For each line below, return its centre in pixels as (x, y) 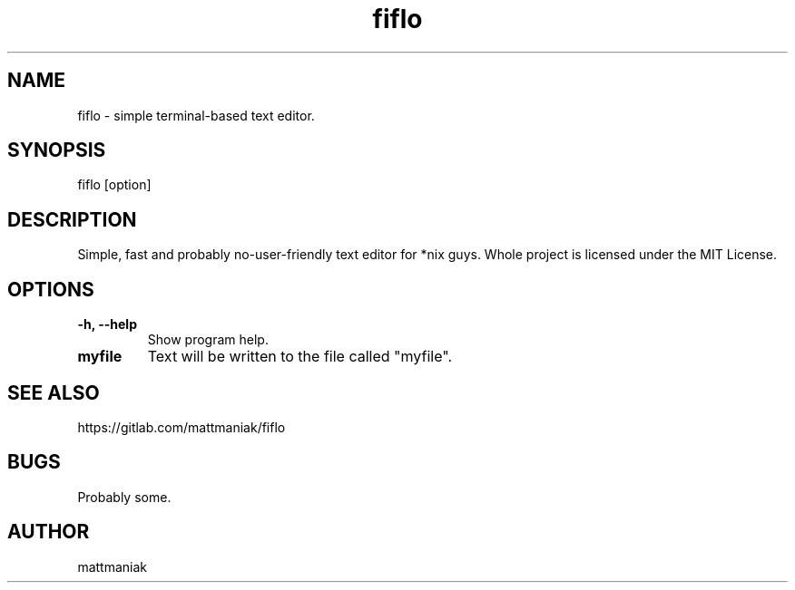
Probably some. (124, 497)
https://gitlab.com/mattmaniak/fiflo (182, 427)
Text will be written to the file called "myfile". (300, 357)
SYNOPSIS (57, 150)
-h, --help (107, 324)
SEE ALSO (54, 392)
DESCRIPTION (72, 219)
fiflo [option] (114, 185)
